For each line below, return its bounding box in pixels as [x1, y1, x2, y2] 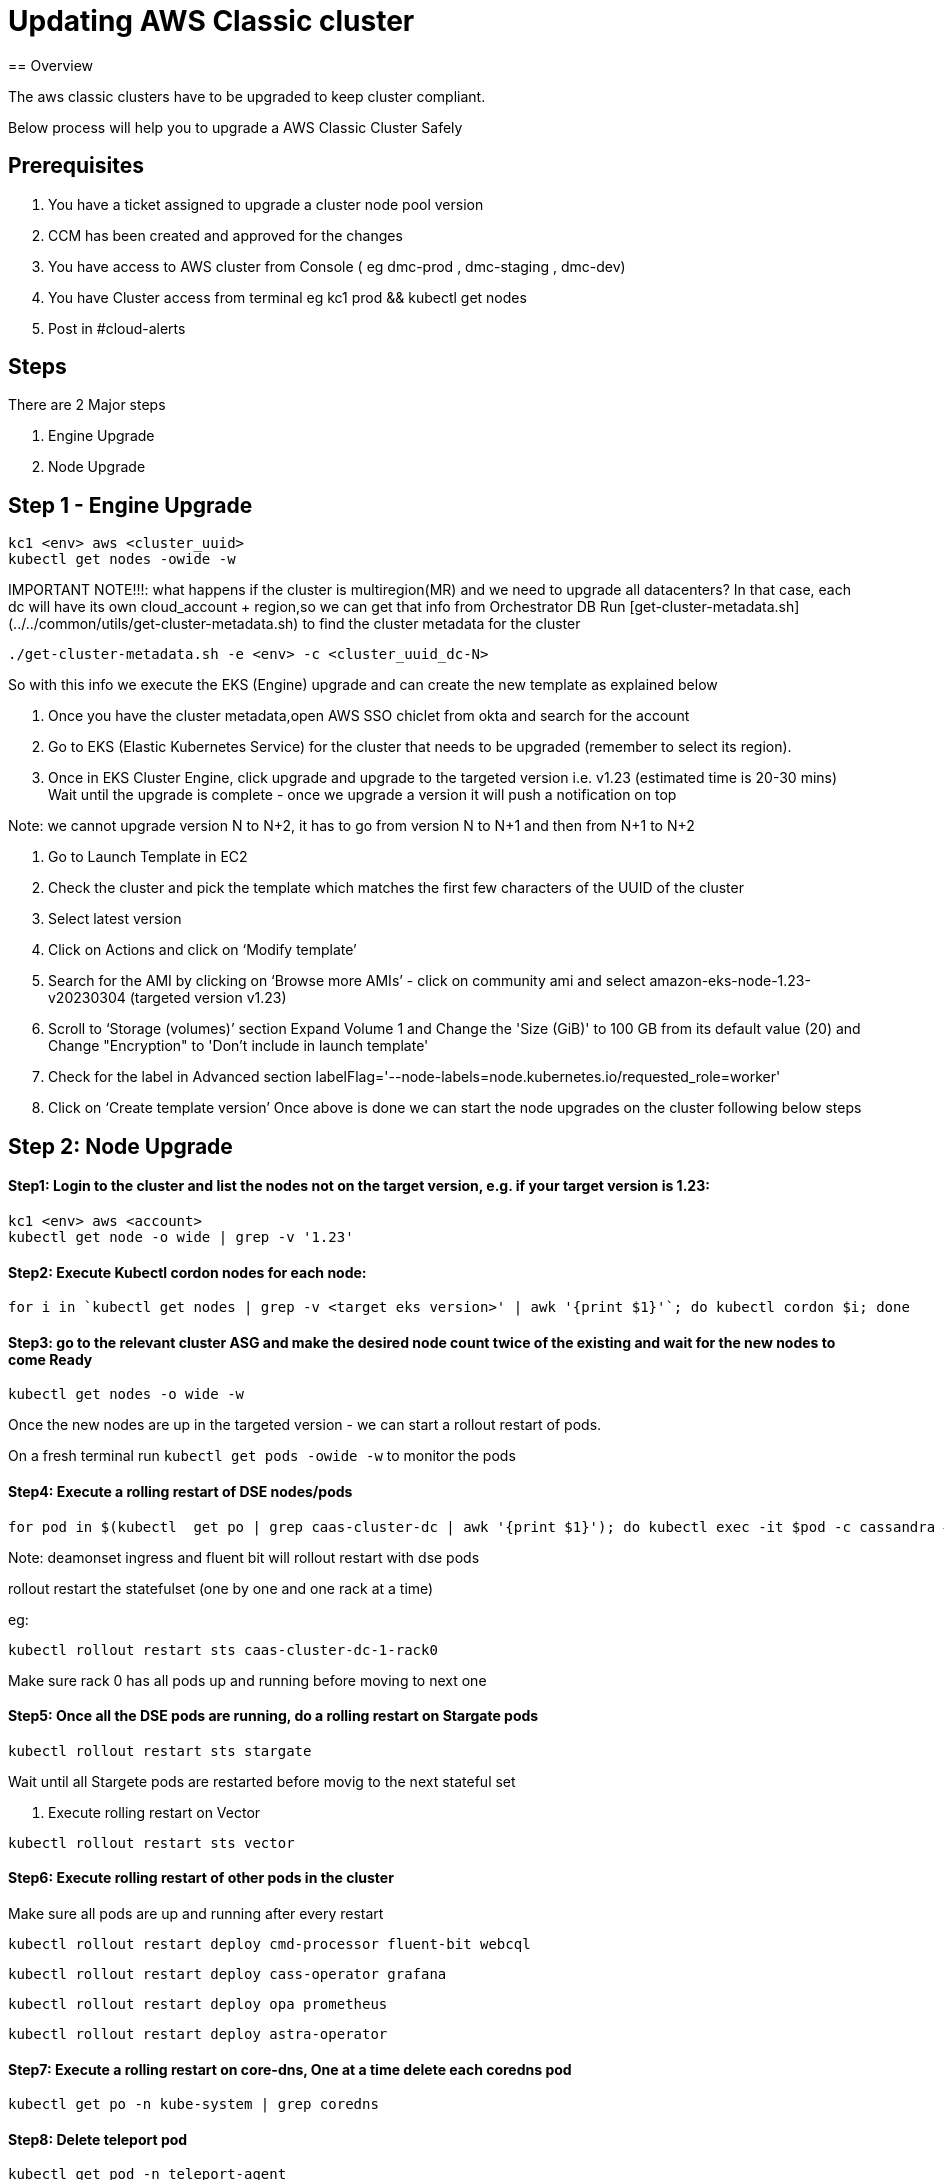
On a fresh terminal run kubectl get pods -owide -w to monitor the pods [8, 1447, 516, 1465]
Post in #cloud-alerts [48, 319, 186, 337]
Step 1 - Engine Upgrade [8, 492, 253, 518]
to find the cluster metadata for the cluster [302, 615, 581, 633]
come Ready [8, 1350, 93, 1368]
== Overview [8, 56, 94, 74]
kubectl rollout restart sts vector [8, 1834, 295, 1851]
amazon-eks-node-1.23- [649, 972, 811, 990]
